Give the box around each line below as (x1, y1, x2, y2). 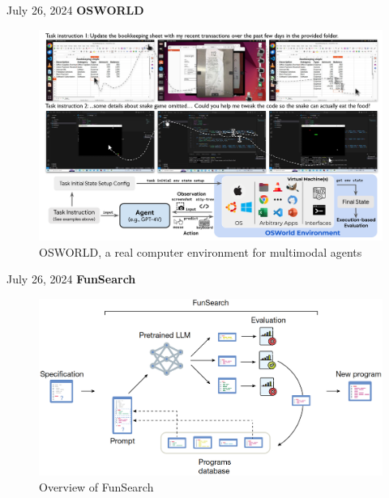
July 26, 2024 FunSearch (6, 270, 136, 287)
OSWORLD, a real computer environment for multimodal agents (39, 243, 362, 260)
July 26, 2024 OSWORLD (6, 2, 144, 18)
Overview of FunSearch (39, 478, 154, 495)
